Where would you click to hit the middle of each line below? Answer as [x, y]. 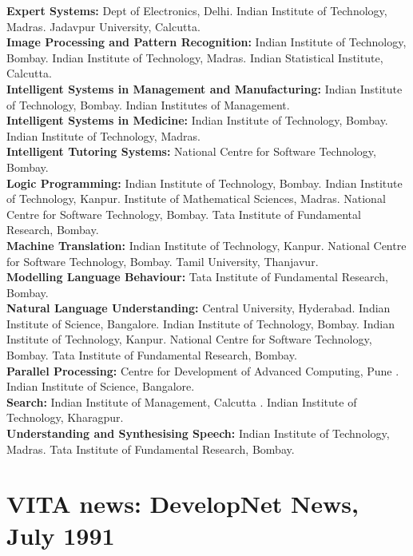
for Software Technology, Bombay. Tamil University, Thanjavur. [163, 261]
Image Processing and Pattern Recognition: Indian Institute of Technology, [206, 42]
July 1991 [61, 535]
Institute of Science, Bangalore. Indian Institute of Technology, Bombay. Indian [201, 323]
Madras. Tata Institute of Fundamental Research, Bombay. [151, 449]
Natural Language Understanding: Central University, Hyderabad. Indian [199, 308]
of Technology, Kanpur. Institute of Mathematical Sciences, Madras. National [196, 199]
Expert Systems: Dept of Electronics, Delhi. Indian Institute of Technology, [197, 10]
